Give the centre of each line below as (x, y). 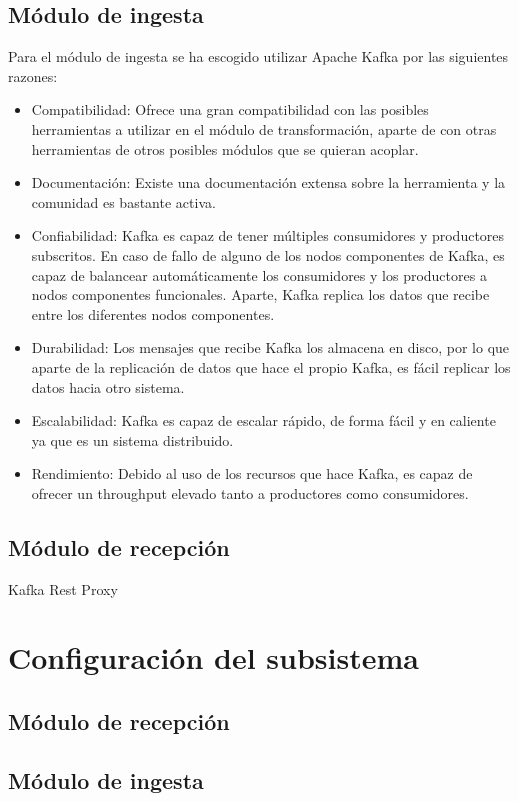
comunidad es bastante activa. (123, 201)
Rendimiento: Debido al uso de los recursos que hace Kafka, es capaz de (252, 473)
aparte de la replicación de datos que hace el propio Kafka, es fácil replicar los (271, 366)
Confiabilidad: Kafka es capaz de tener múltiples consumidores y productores (268, 235)
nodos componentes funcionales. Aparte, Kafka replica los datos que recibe (260, 294)
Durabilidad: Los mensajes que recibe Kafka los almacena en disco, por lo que (270, 347)
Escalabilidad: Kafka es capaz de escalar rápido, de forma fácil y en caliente (263, 420)
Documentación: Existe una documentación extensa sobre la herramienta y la (268, 182)
